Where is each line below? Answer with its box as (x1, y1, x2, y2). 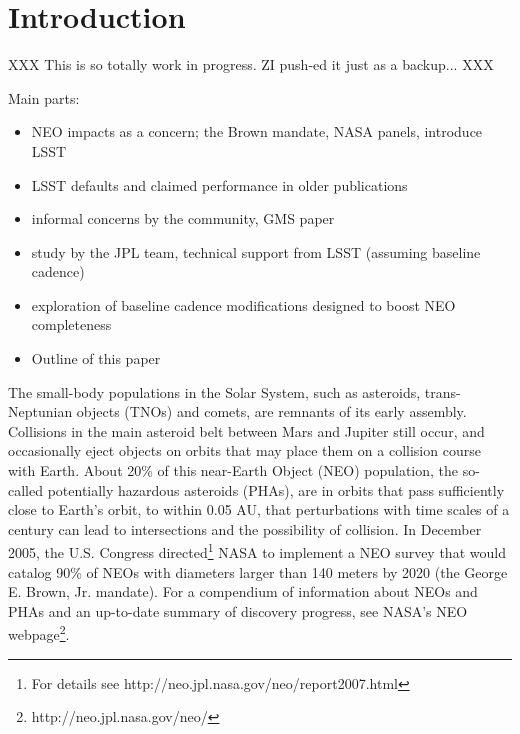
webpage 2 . (8, 621, 70, 645)
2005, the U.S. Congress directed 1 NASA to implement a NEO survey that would (8, 539, 506, 563)
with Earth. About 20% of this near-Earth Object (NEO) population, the (8, 460, 459, 481)
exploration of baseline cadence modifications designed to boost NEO (31, 294, 456, 315)
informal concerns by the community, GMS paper (31, 208, 335, 229)
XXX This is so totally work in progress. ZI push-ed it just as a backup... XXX (8, 54, 494, 75)
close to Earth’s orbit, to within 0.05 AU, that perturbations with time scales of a (8, 499, 510, 520)
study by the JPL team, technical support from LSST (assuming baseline (31, 241, 481, 262)
